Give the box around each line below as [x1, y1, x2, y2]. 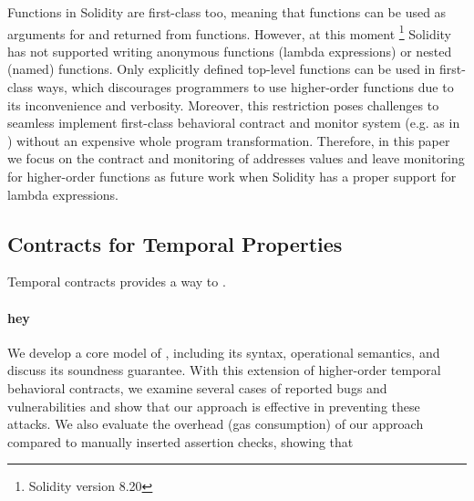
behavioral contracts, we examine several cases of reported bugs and [7, 378, 387, 397]
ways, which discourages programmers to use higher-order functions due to [36, 78, 454, 97]
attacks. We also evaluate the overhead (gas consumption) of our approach [7, 414, 424, 433]
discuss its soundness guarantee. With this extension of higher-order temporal [7, 360, 441, 380]
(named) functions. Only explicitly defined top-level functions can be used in [7, 59, 436, 78]
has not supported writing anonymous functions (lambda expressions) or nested [7, 41, 452, 60]
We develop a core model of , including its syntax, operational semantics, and [7, 342, 440, 361]
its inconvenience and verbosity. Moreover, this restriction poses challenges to [7, 95, 439, 114]
